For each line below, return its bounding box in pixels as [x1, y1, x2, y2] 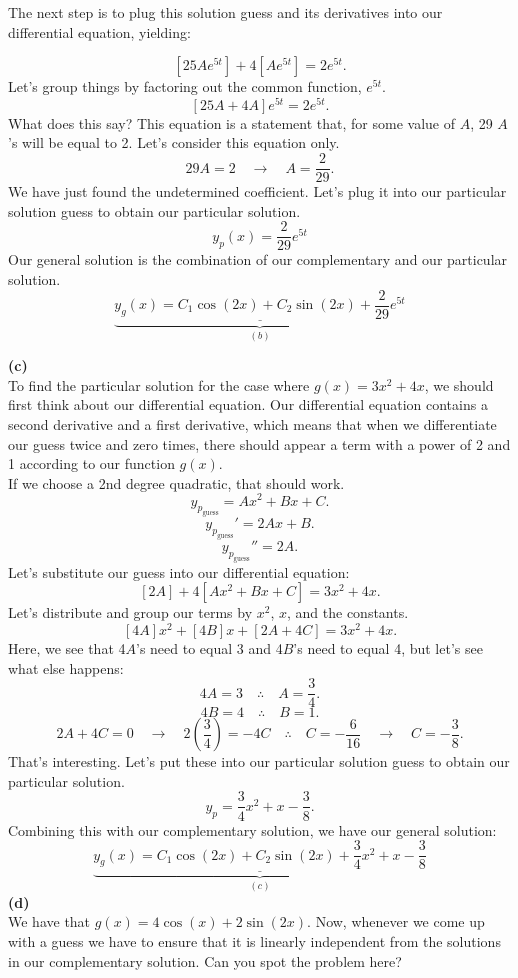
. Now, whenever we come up [307, 911, 485, 932]
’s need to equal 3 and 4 [136, 638, 283, 659]
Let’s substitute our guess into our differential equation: [8, 561, 350, 582]
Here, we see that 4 [8, 638, 126, 659]
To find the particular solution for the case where [8, 374, 310, 395]
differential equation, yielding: [8, 21, 191, 42]
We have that [8, 911, 91, 932]
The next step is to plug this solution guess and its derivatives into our [8, 2, 443, 22]
